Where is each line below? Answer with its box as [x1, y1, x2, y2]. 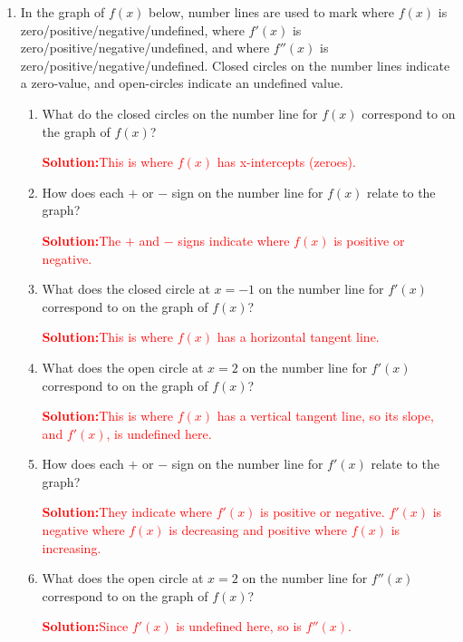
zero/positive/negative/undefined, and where [20, 38, 270, 57]
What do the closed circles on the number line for [42, 103, 318, 122]
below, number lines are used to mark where [149, 3, 395, 21]
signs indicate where [178, 230, 290, 249]
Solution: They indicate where [42, 502, 213, 521]
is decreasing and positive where [169, 520, 348, 540]
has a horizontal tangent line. [217, 327, 380, 346]
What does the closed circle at [42, 279, 210, 298]
